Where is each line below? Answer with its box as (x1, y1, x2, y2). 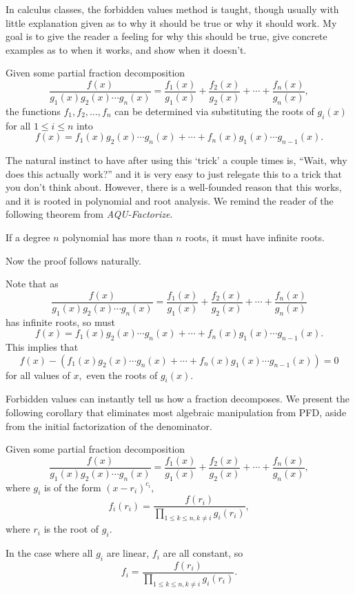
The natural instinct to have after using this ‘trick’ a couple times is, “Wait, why (6, 153, 347, 167)
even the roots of (86, 367, 158, 382)
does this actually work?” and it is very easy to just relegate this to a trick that (6, 166, 342, 181)
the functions (6, 103, 61, 118)
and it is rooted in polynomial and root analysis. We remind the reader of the (6, 193, 334, 207)
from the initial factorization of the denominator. (6, 418, 212, 433)
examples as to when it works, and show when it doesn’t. (6, 42, 247, 57)
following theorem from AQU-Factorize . (6, 207, 173, 221)
